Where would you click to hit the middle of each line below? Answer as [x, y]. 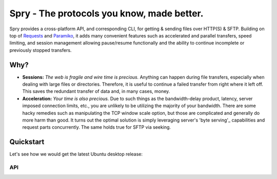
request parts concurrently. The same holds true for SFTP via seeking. [97, 127]
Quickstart [27, 142]
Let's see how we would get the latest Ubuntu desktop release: [76, 154]
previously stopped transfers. [41, 50]
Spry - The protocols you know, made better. [106, 13]
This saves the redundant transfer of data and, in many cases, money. [96, 91]
